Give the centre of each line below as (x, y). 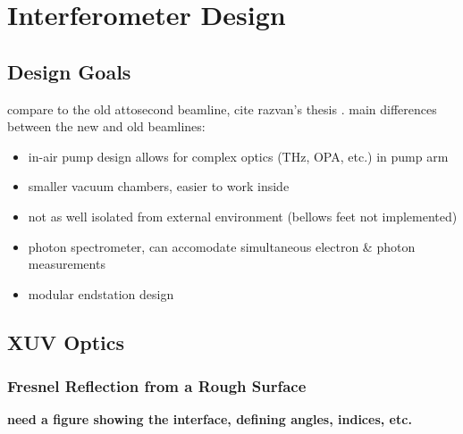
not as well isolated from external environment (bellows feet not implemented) (243, 216)
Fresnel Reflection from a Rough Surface (157, 386)
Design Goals (69, 71)
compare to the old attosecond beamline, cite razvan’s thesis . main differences (222, 108)
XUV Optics (66, 342)
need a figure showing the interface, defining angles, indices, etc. (210, 419)
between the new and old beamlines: (106, 126)
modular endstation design (101, 293)
